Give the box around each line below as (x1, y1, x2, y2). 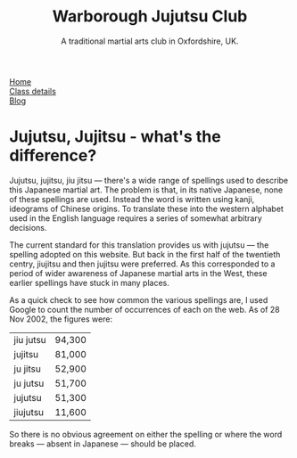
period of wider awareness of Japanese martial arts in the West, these (9, 267, 268, 278)
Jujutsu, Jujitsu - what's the (9, 127, 221, 147)
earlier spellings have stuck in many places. (9, 277, 169, 288)
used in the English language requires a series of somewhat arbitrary (9, 212, 263, 224)
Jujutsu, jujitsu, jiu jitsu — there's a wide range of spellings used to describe (9, 175, 289, 185)
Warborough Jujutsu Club (52, 6, 248, 27)
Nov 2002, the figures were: (9, 314, 113, 324)
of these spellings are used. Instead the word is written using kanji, (9, 193, 255, 204)
